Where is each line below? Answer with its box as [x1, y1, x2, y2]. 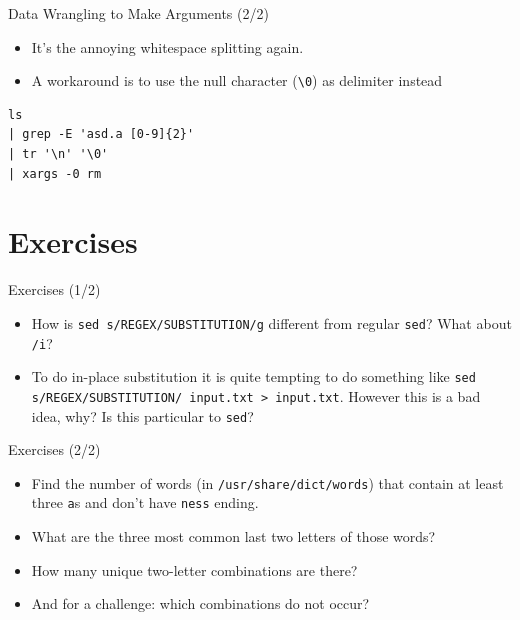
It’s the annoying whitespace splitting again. [31, 36, 304, 57]
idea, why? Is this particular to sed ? [31, 405, 254, 426]
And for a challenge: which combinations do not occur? [31, 593, 370, 614]
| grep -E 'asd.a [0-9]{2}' [8, 127, 195, 142]
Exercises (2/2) [8, 439, 101, 460]
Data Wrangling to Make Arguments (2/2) [8, 3, 269, 23]
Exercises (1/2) [8, 279, 101, 300]
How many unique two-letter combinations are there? [31, 559, 358, 580]
